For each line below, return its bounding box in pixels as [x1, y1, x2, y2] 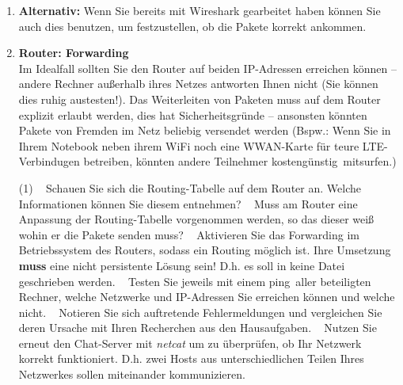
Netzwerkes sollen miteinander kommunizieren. [18, 366, 245, 383]
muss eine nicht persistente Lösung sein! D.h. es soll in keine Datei [18, 257, 345, 273]
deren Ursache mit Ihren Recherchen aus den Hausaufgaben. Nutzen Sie [18, 319, 377, 336]
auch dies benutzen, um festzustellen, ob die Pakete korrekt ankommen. [18, 17, 367, 34]
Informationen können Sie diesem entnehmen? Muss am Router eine [18, 195, 358, 212]
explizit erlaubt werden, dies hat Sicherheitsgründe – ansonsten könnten [18, 106, 367, 123]
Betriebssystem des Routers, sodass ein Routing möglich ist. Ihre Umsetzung [18, 242, 391, 258]
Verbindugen [18, 153, 80, 170]
